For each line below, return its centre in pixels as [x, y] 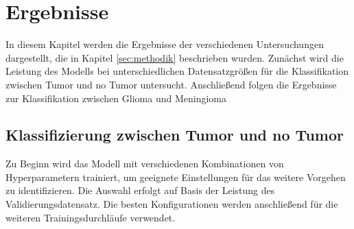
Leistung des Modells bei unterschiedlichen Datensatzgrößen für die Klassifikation [177, 71]
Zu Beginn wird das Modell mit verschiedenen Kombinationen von [145, 164]
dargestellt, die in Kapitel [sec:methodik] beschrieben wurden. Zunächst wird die [175, 57]
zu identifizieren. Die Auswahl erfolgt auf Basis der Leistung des [140, 190]
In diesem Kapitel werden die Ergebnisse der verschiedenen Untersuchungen [165, 44]
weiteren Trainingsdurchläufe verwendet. [91, 217]
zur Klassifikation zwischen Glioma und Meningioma [116, 98]
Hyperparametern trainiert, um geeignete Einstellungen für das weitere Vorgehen [176, 177]
